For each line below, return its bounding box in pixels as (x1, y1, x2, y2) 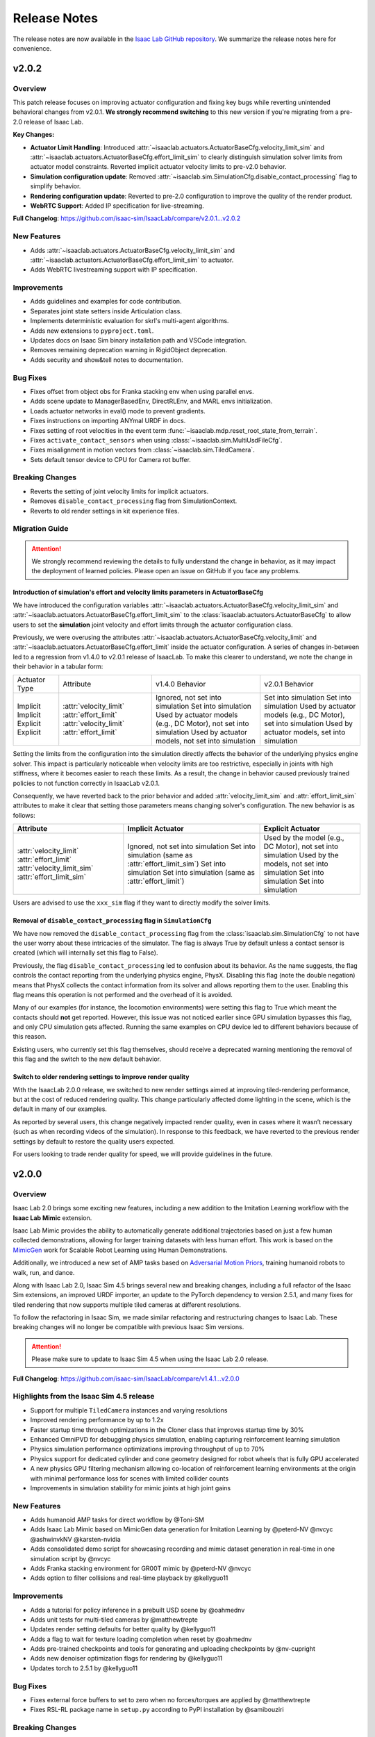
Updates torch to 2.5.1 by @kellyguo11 (30, 1664, 138, 1672)
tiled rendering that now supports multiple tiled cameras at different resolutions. (12, 1300, 242, 1309)
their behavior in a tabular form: (12, 662, 103, 670)
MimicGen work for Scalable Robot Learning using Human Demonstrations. (12, 1246, 228, 1254)
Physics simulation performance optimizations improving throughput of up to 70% (30, 1445, 265, 1454)
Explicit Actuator (263, 824, 321, 834)
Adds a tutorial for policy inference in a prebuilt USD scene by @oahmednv (30, 1606, 245, 1614)
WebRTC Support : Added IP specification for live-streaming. (30, 201, 204, 210)
